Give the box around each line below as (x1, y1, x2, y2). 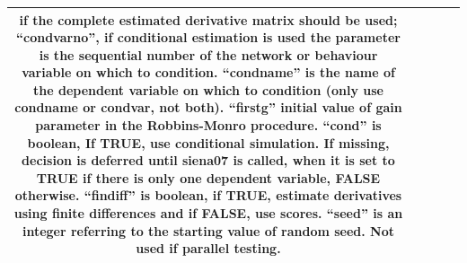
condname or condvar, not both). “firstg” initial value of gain (14, 98, 402, 117)
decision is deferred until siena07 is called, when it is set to (22, 151, 395, 170)
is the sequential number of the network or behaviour (39, 45, 378, 64)
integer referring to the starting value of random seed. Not (22, 221, 395, 240)
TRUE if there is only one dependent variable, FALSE (36, 168, 381, 187)
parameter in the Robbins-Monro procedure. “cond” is (35, 116, 382, 135)
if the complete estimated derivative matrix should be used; (19, 10, 398, 29)
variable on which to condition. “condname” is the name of (22, 63, 395, 82)
